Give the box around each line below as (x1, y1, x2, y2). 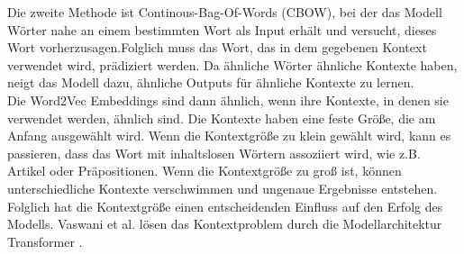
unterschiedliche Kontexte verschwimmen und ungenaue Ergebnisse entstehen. (7, 178, 438, 197)
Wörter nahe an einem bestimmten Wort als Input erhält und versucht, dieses (7, 20, 437, 39)
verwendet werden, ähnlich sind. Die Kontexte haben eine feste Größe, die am (7, 108, 436, 127)
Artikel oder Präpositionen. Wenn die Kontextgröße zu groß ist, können (7, 161, 402, 180)
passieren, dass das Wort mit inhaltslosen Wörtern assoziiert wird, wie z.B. (7, 143, 421, 162)
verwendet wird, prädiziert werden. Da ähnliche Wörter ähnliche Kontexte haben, (7, 55, 458, 74)
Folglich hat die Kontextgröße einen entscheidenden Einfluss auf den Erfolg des (7, 196, 443, 215)
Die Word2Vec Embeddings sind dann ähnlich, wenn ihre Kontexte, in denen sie (7, 90, 449, 109)
